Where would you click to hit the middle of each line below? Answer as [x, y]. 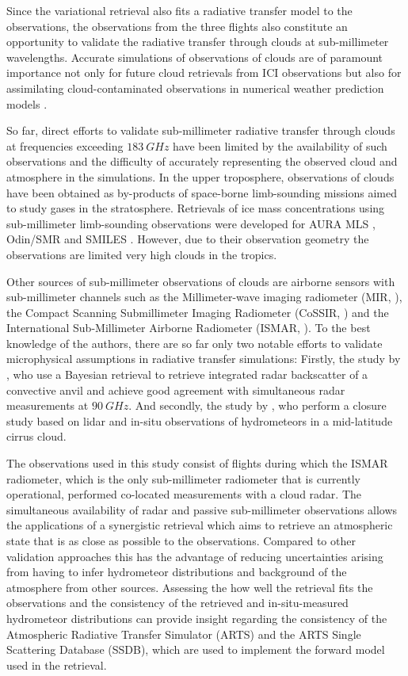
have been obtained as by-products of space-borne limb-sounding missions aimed [202, 192]
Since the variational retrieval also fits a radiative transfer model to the [179, 10]
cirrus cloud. [36, 436]
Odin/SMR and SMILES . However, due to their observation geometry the [188, 239]
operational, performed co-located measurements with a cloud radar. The [184, 494]
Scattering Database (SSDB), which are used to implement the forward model [196, 649]
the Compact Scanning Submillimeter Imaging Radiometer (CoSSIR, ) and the [198, 312]
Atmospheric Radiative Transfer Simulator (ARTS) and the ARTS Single [184, 634]
